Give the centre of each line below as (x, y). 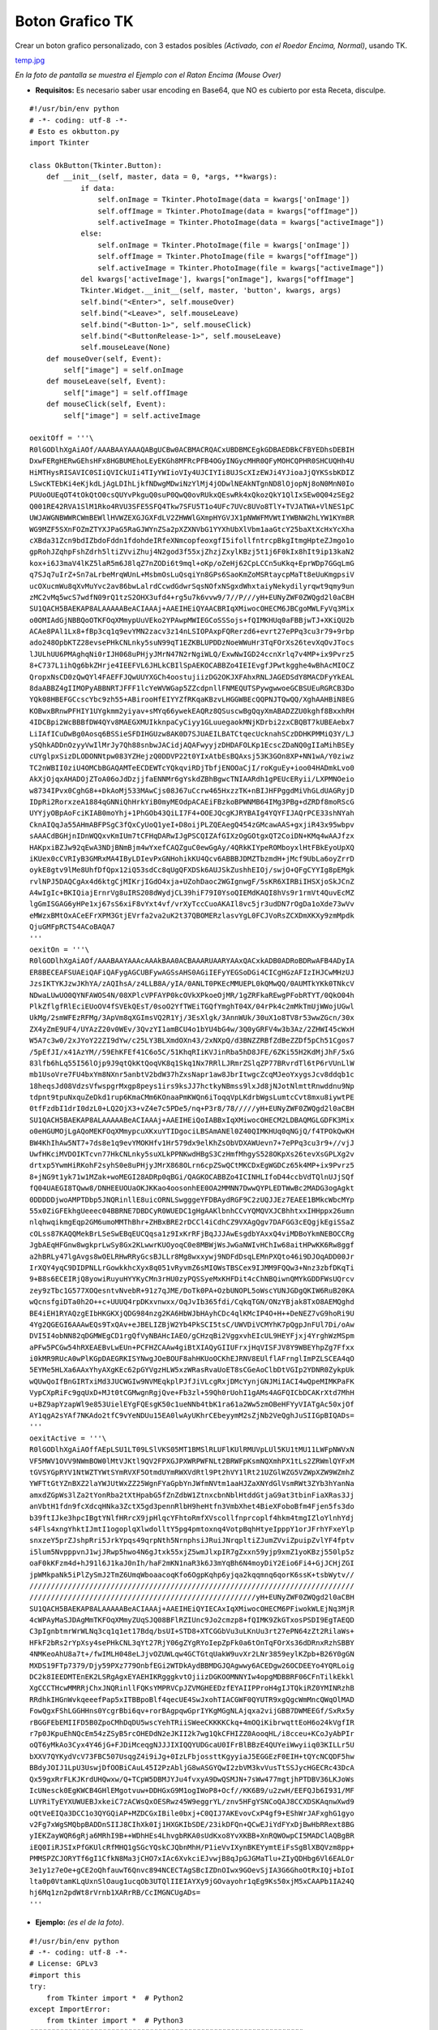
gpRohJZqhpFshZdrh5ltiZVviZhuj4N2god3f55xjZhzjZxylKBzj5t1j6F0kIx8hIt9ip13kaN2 (192, 552)
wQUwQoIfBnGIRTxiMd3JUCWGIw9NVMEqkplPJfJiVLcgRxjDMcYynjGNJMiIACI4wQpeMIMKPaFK (192, 1381)
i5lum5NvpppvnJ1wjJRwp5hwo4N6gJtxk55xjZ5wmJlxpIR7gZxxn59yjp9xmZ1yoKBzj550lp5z (192, 1552)
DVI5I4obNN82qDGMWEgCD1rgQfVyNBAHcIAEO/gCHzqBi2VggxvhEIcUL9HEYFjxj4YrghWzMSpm (192, 1336)
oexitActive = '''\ (68, 1438)
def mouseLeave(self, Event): (106, 381)
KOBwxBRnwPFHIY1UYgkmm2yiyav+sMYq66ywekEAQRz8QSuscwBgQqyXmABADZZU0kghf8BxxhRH (192, 711)
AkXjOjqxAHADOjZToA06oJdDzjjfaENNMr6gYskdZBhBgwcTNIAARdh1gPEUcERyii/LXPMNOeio (192, 779)
